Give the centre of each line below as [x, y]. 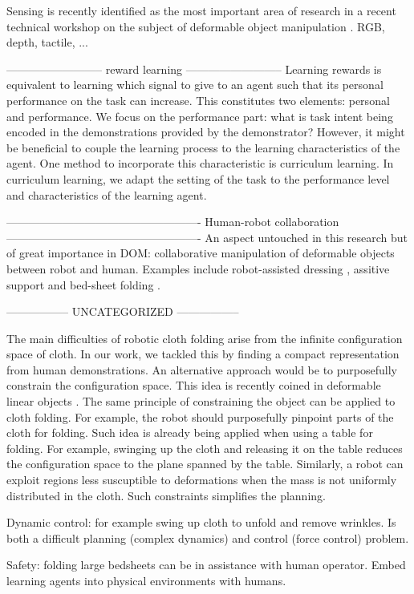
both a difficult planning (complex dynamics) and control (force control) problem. [208, 537]
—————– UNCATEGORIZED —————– [123, 311]
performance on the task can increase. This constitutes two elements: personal [198, 100]
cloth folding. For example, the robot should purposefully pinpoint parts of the [200, 416]
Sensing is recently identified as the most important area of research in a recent [201, 10]
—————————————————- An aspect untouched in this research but [207, 237]
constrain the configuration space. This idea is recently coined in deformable [194, 385]
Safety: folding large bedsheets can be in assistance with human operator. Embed [206, 565]
